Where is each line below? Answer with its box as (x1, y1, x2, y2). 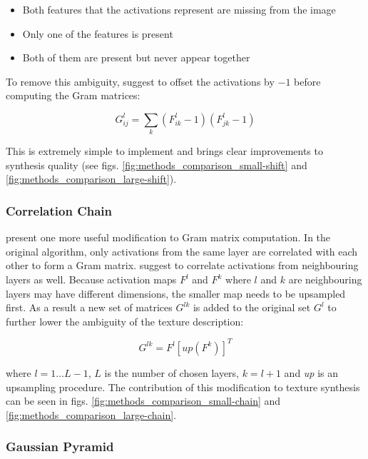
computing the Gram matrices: (6, 88, 140, 103)
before (294, 74, 321, 89)
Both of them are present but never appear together (22, 50, 250, 65)
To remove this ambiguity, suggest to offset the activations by (6, 74, 275, 89)
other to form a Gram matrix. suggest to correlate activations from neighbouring (6, 258, 359, 273)
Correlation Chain (6, 202, 113, 219)
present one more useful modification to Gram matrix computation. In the (6, 230, 331, 245)
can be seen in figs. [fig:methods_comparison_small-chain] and (6, 393, 281, 408)
